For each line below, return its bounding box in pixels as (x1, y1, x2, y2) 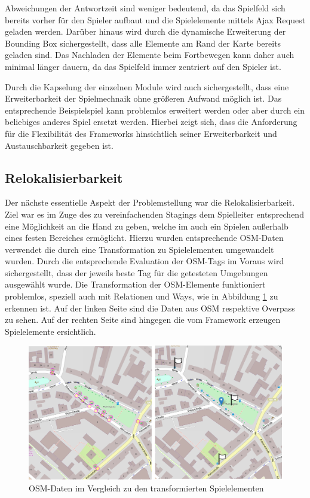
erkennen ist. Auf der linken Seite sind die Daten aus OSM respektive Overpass (5, 301, 295, 314)
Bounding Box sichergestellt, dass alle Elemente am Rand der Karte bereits (5, 36, 281, 49)
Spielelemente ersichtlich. (5, 325, 96, 337)
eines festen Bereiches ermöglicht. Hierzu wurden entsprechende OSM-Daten (5, 231, 284, 244)
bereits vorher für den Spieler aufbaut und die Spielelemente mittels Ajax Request (5, 13, 306, 26)
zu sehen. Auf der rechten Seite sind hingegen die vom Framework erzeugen (5, 313, 281, 326)
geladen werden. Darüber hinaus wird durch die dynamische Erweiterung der (5, 25, 286, 38)
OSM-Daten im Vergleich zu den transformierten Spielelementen (29, 482, 264, 494)
